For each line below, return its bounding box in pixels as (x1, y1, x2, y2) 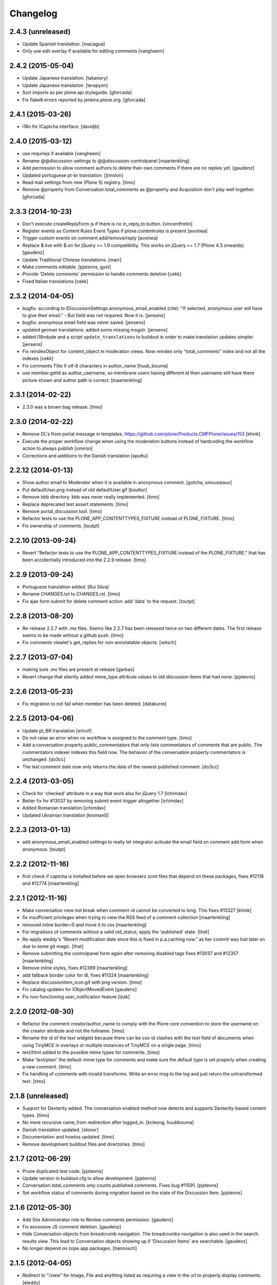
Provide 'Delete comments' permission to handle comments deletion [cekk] (22, 271, 182, 277)
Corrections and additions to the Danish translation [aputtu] (22, 452, 148, 458)
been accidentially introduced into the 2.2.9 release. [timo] (22, 557, 146, 563)
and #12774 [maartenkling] (22, 880, 79, 887)
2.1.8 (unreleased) (9, 1091, 69, 1100)
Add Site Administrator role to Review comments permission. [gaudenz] (22, 1216, 174, 1223)
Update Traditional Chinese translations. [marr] (22, 256, 122, 263)
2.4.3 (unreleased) (9, 27, 71, 36)
